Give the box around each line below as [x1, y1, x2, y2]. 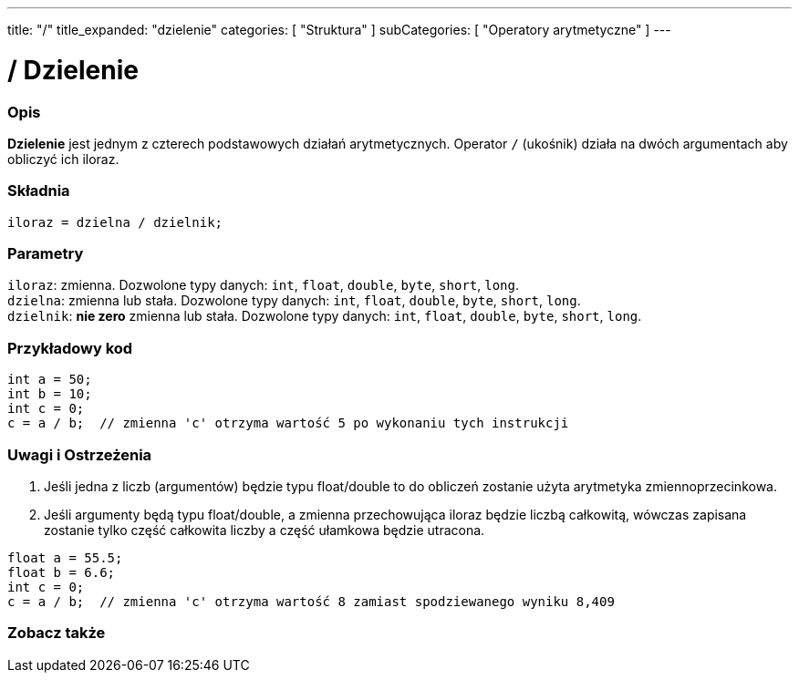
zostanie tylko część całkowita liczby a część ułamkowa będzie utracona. [44, 521, 485, 538]
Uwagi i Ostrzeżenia [7, 445, 152, 464]
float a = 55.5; [7, 550, 123, 565]
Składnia [7, 181, 70, 201]
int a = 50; [7, 372, 92, 387]
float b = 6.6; [7, 564, 116, 580]
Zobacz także [7, 623, 106, 643]
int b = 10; [7, 386, 92, 402]
